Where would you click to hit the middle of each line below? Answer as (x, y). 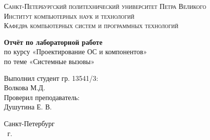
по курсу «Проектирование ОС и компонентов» (76, 52)
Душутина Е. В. (28, 107)
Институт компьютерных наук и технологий (69, 16)
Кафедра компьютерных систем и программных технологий (91, 25)
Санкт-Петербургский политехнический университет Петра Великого (105, 6)
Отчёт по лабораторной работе (53, 42)
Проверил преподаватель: (42, 97)
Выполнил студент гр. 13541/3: (51, 78)
